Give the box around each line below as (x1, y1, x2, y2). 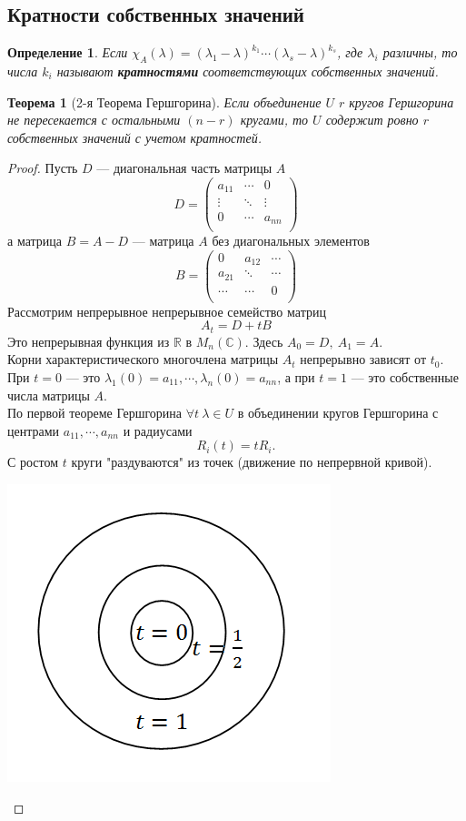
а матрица (7, 231, 62, 250)
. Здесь (244, 331, 283, 350)
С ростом (7, 452, 59, 471)
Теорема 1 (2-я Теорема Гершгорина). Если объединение (7, 92, 322, 111)
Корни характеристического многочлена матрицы (7, 350, 279, 369)
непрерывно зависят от (300, 350, 427, 369)
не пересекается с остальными (7, 110, 181, 129)
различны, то (382, 43, 458, 62)
